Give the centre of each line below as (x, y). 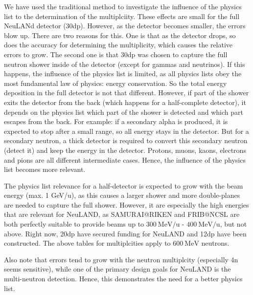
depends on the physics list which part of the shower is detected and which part (124, 112)
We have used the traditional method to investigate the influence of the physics (123, 6)
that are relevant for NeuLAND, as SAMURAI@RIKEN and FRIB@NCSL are (122, 214)
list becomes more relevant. (45, 169)
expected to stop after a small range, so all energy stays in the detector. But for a (126, 131)
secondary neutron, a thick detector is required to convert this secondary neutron (126, 140)
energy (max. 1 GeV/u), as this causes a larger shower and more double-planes (122, 195)
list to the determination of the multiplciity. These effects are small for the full (122, 16)
